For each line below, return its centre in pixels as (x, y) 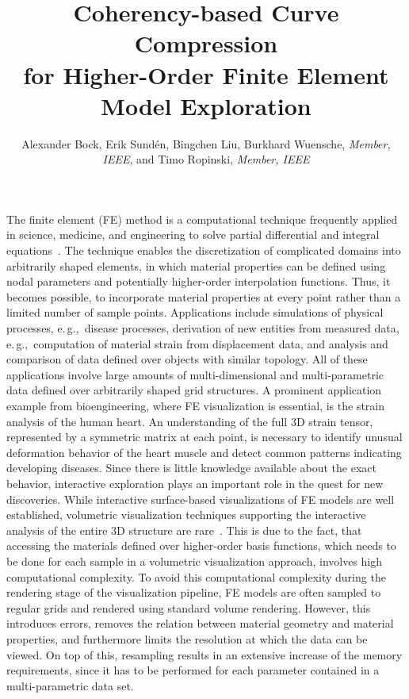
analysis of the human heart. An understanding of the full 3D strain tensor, (190, 421)
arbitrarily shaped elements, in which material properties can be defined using (196, 265)
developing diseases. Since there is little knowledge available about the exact (191, 468)
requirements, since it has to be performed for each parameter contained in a (193, 670)
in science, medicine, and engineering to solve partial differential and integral (193, 234)
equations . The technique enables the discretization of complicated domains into (204, 250)
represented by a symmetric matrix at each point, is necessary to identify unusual (204, 437)
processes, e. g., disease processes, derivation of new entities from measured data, (203, 328)
